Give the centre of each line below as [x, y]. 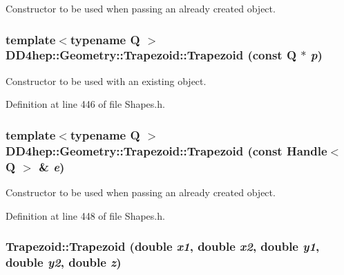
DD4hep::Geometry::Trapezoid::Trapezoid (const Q [151, 55]
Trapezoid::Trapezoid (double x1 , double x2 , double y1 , [163, 246]
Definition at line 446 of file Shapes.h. [85, 104]
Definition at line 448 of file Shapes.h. [85, 215]
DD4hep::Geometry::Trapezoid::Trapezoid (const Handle [166, 150]
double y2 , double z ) [64, 262]
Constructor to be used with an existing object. [106, 80]
